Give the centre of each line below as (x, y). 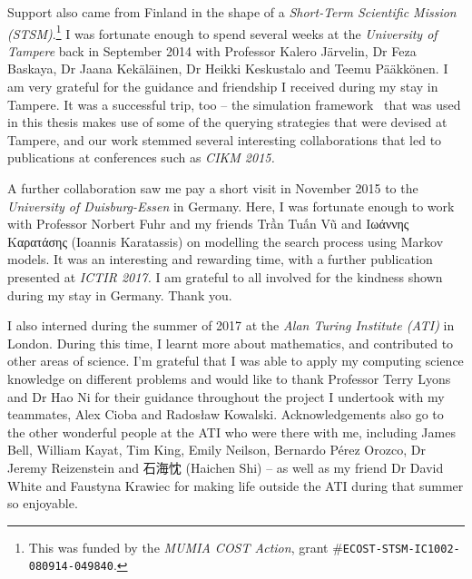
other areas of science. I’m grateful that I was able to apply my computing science (236, 361)
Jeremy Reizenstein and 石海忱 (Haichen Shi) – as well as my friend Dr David (226, 467)
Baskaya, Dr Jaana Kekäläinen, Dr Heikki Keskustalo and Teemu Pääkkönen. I (228, 69)
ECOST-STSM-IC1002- (401, 549)
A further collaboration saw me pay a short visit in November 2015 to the (213, 188)
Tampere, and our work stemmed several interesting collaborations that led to (225, 139)
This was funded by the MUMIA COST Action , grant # (186, 547)
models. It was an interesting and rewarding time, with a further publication (220, 259)
